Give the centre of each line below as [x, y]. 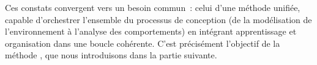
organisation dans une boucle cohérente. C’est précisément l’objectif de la [143, 43]
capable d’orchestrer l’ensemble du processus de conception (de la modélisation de [158, 19]
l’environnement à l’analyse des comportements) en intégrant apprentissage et [151, 31]
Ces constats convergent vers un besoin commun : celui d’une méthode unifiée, [153, 7]
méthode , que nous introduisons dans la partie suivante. [111, 55]
